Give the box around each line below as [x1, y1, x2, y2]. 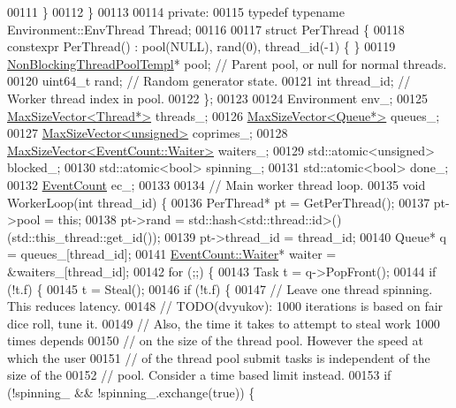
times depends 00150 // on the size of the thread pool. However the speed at [7, 331, 423, 350]
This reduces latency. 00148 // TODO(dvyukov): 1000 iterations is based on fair [7, 297, 444, 315]
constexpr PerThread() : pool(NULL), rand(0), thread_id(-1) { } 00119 [7, 37, 396, 56]
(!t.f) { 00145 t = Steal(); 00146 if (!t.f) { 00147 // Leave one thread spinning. [7, 279, 433, 298]
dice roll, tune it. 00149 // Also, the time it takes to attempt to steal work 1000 [7, 314, 440, 332]
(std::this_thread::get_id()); [7, 227, 161, 246]
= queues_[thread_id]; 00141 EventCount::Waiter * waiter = [7, 245, 337, 263]
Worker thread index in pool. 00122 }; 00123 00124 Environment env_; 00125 [7, 88, 429, 107]
